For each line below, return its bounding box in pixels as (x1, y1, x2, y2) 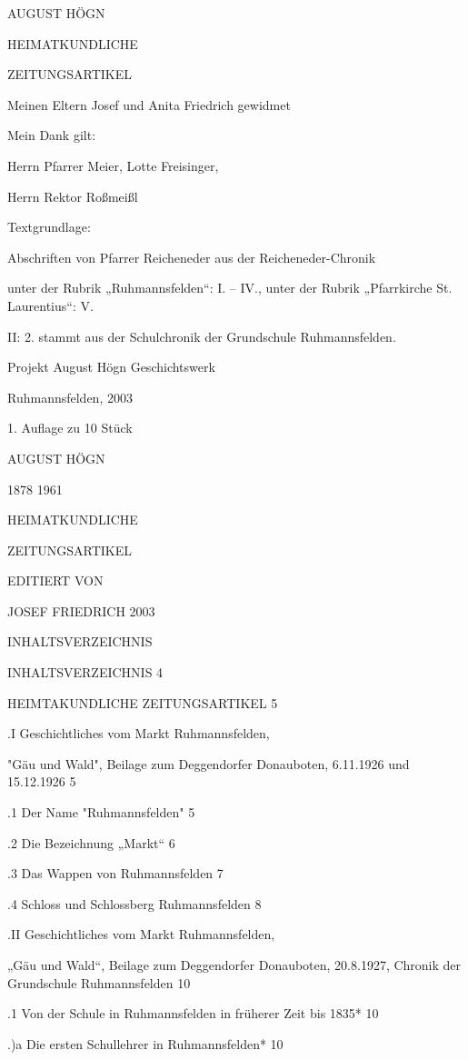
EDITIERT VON (7, 571, 104, 590)
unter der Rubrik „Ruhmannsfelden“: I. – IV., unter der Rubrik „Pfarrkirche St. (7, 278, 453, 297)
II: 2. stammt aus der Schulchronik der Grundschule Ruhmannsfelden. (7, 326, 396, 345)
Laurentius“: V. (7, 295, 94, 315)
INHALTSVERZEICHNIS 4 (7, 663, 164, 682)
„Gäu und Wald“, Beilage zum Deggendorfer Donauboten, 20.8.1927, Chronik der (7, 955, 462, 974)
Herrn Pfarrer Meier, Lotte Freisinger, (7, 155, 219, 175)
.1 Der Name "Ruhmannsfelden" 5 (7, 803, 195, 822)
